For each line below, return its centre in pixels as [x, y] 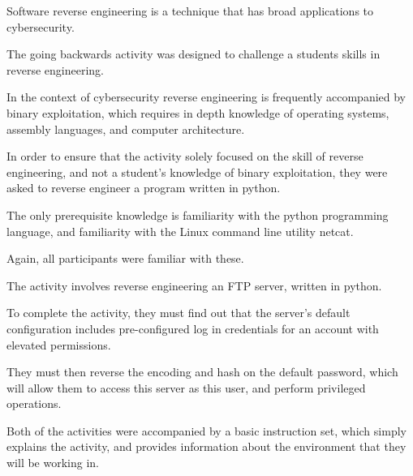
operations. [34, 403]
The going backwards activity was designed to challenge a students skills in [194, 54]
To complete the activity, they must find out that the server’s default [179, 313]
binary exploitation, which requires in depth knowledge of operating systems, [198, 112]
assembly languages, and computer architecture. [126, 129]
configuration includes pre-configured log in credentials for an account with [193, 328]
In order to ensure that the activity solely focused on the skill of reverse [185, 156]
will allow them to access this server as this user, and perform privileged [186, 387]
